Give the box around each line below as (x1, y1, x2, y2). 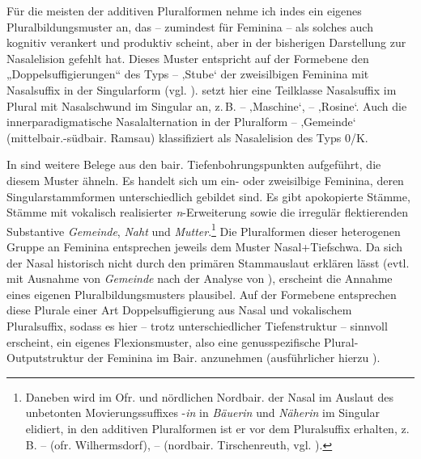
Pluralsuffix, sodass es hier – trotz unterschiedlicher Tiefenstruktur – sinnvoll (6, 317, 388, 334)
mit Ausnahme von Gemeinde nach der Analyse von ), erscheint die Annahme (6, 270, 393, 287)
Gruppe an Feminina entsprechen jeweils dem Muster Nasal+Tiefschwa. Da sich (6, 238, 403, 255)
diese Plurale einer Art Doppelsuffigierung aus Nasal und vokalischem (6, 301, 352, 318)
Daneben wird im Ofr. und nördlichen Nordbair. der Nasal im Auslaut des (25, 388, 393, 405)
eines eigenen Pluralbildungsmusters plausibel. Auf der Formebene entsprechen (6, 285, 397, 302)
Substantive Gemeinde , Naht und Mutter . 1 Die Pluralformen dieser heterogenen (6, 220, 401, 239)
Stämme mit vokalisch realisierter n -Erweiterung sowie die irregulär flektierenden (6, 204, 408, 221)
